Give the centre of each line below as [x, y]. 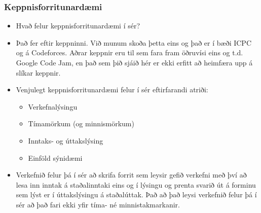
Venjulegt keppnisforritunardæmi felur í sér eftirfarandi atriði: [112, 90]
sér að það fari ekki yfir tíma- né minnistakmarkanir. [98, 204]
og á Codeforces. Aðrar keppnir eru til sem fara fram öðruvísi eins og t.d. [129, 52]
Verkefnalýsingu [53, 106]
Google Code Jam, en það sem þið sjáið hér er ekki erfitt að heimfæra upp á [134, 62]
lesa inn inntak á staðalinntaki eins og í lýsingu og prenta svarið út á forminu [136, 184]
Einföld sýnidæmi [55, 157]
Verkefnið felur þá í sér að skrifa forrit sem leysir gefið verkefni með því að [131, 175]
